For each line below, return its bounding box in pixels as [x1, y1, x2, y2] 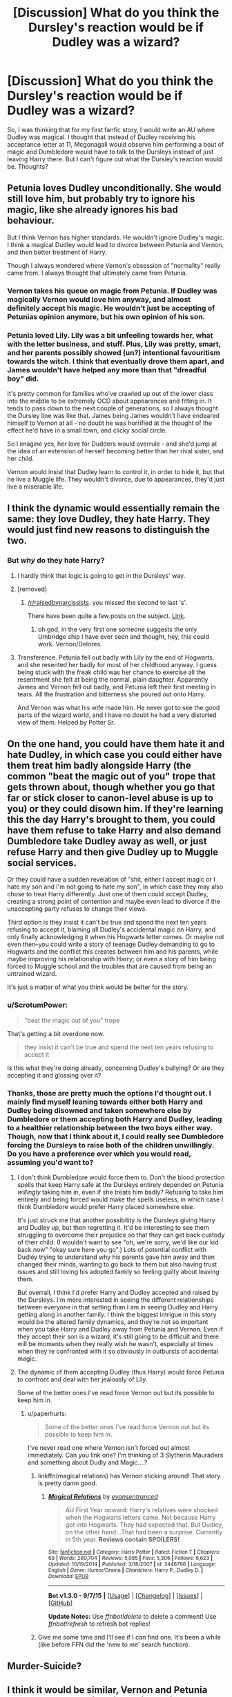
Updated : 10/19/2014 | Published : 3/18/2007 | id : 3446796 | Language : [48, 1561, 216, 1568]
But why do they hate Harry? [7, 556, 105, 565]
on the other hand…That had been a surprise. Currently [65, 1528, 223, 1536]
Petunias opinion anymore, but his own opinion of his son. [7, 311, 206, 321]
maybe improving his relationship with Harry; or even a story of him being [7, 955, 216, 963]
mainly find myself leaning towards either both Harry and [7, 1097, 203, 1107]
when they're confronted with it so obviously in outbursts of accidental [17, 1347, 219, 1356]
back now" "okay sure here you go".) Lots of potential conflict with [17, 1246, 207, 1254]
